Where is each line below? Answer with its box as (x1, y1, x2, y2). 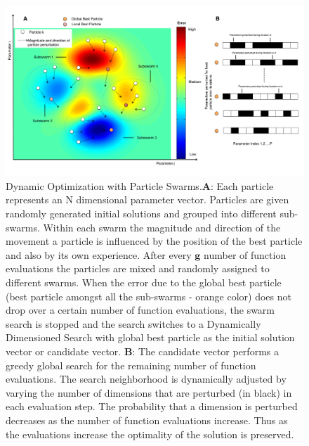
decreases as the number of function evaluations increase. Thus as (6, 412, 288, 427)
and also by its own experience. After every (6, 247, 192, 262)
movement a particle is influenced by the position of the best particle (6, 234, 303, 248)
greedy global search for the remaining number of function (6, 357, 256, 372)
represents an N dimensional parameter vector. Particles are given (6, 192, 289, 207)
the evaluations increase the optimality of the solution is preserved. (6, 426, 294, 441)
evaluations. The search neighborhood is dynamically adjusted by (6, 371, 287, 386)
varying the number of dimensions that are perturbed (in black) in (6, 385, 292, 400)
